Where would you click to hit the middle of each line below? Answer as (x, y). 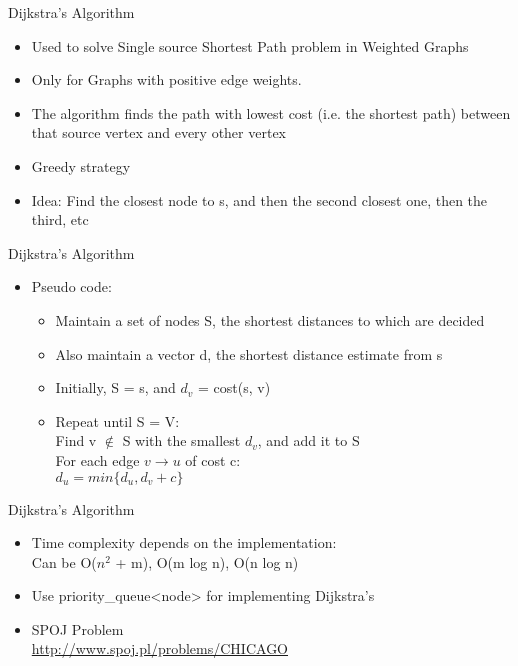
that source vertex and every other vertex (158, 132)
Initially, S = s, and (115, 387)
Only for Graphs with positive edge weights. (166, 79)
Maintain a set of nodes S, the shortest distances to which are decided (270, 319)
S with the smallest (181, 440)
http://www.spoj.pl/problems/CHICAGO (160, 648)
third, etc (60, 219)
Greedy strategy (81, 165)
